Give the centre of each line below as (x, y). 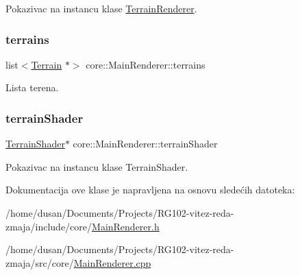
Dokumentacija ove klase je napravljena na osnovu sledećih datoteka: (150, 190)
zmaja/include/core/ (49, 226)
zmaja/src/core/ (40, 262)
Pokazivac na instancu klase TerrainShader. (97, 166)
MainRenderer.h (126, 226)
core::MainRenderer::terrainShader (145, 144)
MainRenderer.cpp (112, 262)
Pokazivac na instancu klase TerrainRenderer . (101, 8)
